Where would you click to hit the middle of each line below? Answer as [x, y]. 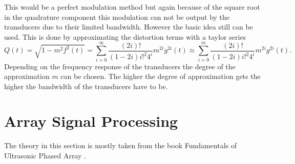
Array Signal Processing [91, 121]
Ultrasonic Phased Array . [45, 155]
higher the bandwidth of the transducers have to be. [86, 86]
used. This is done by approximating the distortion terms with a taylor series [125, 36]
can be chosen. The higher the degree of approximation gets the [161, 76]
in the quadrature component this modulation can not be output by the [117, 17]
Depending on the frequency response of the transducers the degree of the [120, 66]
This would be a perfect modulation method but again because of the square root [132, 7]
